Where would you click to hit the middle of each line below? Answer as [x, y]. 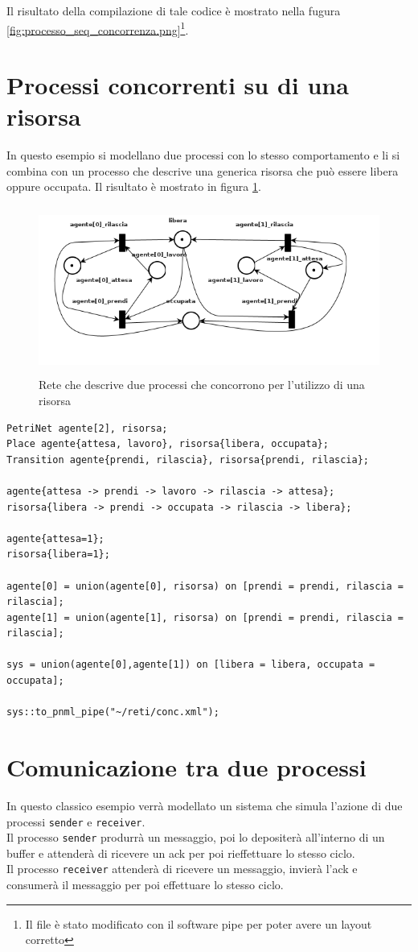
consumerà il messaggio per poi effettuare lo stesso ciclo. [145, 885]
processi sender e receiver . [76, 821]
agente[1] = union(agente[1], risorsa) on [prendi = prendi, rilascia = [205, 617]
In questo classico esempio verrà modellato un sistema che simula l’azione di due [205, 805]
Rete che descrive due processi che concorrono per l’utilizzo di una [202, 385]
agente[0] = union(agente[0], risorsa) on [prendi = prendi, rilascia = [205, 586]
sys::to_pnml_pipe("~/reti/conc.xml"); [113, 712]
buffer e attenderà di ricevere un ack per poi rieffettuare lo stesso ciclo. [181, 853]
